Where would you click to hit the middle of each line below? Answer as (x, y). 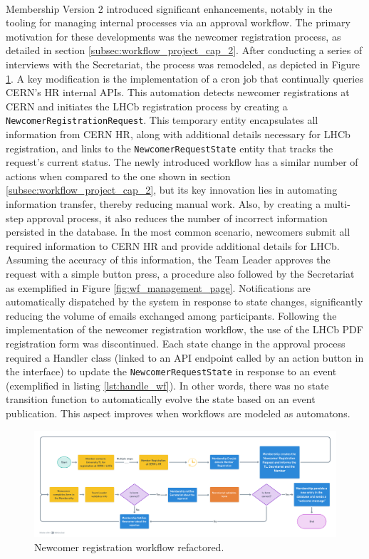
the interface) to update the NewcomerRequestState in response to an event (171, 371)
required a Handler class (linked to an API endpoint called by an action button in (185, 357)
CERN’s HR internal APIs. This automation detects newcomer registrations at (178, 92)
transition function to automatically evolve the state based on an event (161, 399)
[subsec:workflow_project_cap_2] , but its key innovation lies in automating (172, 190)
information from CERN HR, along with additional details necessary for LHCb (178, 134)
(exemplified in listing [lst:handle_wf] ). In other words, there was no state (167, 385)
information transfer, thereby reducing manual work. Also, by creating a (163, 204)
